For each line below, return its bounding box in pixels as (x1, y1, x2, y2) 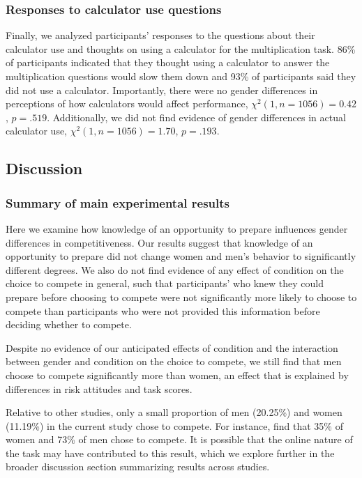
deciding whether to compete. (6, 317, 132, 332)
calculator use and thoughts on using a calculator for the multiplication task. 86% (6, 41, 356, 56)
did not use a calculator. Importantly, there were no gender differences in (6, 82, 318, 97)
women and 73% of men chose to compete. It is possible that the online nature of (6, 432, 353, 447)
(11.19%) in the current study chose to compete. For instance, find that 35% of (6, 418, 343, 433)
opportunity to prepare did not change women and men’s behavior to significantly (6, 249, 356, 263)
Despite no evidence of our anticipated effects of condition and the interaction (6, 340, 338, 355)
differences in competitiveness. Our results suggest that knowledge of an (6, 235, 313, 249)
